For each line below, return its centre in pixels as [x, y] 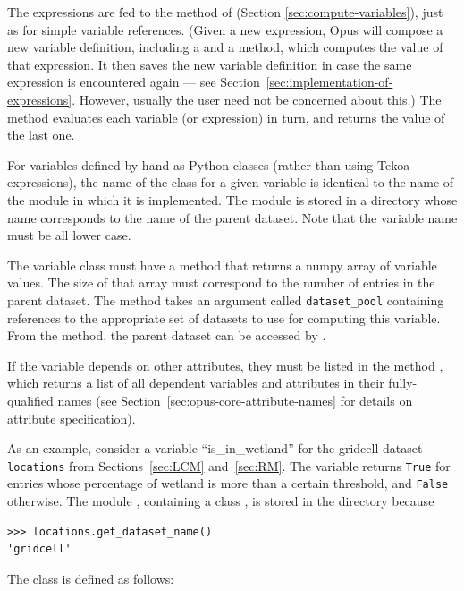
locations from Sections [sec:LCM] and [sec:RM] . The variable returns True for [229, 465]
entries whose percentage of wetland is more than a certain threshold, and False [228, 483]
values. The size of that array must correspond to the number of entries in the [221, 283]
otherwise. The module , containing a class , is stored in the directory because [221, 501]
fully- [403, 383]
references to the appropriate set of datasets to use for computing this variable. [224, 317]
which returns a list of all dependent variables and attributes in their [196, 383]
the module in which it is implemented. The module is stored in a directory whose [232, 199]
